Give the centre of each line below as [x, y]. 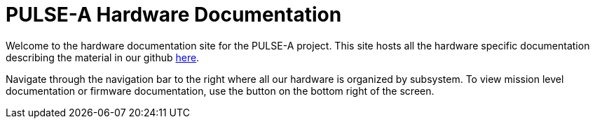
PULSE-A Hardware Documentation [174, 15]
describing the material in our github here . [103, 57]
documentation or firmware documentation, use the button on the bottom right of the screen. [220, 91]
